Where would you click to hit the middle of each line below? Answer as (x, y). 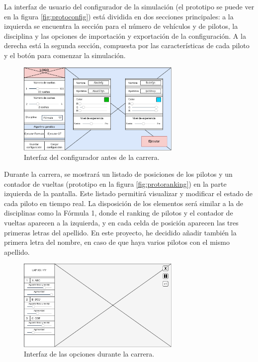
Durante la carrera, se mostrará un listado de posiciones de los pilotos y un (118, 174)
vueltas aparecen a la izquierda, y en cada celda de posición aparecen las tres (121, 222)
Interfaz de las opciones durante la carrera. (89, 354)
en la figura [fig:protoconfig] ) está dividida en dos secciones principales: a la (119, 16)
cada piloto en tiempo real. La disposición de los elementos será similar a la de (124, 203)
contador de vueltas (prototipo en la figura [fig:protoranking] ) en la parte (115, 183)
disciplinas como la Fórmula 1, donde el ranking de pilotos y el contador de (119, 213)
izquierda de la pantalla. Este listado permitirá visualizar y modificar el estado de (129, 193)
